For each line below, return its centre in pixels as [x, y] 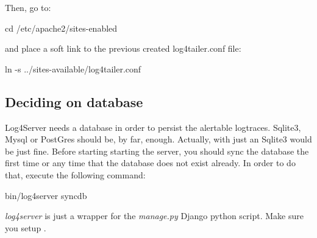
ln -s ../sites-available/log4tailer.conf [73, 68]
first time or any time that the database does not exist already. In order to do [150, 163]
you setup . [26, 227]
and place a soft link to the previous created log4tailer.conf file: [123, 48]
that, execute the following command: [75, 174]
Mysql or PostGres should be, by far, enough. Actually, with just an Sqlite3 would [158, 139]
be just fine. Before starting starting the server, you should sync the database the [157, 151]
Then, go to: [28, 7]
